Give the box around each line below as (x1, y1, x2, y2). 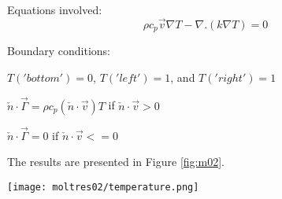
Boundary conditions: (7, 42, 111, 59)
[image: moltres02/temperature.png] (7, 182, 199, 193)
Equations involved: (7, 2, 102, 17)
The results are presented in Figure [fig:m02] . (7, 153, 224, 170)
